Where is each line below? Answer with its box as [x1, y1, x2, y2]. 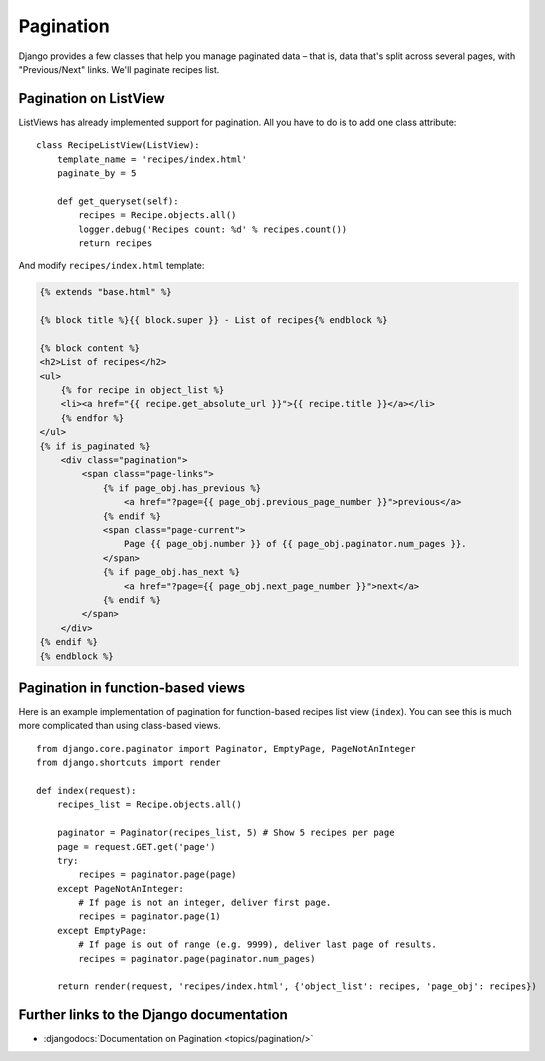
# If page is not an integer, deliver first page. [78, 897, 332, 909]
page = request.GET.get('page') [56, 841, 216, 852]
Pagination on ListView [18, 90, 165, 107]
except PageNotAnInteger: [56, 883, 185, 894]
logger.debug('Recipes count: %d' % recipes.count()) [78, 223, 348, 235]
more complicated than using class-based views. [18, 720, 221, 732]
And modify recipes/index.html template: [18, 260, 205, 272]
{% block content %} [39, 342, 140, 354]
